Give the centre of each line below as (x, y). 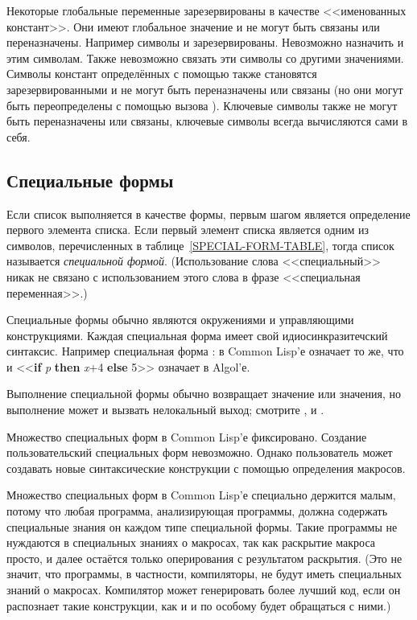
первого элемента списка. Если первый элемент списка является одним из (188, 230)
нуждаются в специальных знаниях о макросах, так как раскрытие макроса (191, 542)
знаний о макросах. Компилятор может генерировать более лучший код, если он (204, 590)
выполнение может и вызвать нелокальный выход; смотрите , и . (165, 410)
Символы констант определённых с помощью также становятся (162, 74)
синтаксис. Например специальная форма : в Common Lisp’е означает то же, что (205, 351)
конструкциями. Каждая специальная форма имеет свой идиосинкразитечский (197, 335)
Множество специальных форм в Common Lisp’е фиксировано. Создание (187, 436)
